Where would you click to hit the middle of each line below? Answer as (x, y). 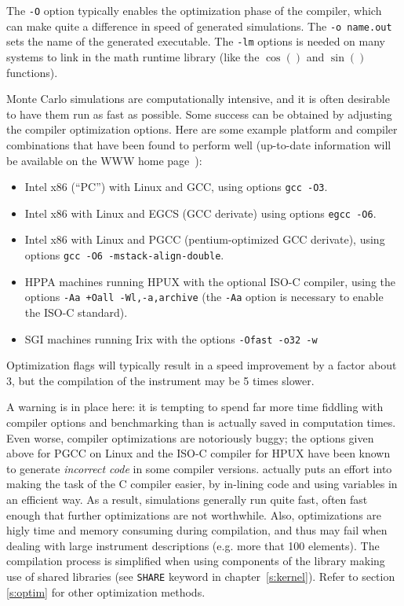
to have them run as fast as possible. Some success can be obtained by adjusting (199, 114)
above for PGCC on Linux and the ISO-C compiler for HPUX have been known (198, 453)
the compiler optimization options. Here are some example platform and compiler (202, 129)
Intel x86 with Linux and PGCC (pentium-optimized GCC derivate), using (205, 239)
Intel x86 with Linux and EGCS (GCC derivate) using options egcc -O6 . (200, 213)
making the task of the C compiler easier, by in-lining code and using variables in (202, 484)
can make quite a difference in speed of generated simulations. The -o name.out (199, 26)
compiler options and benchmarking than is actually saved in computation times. (201, 422)
